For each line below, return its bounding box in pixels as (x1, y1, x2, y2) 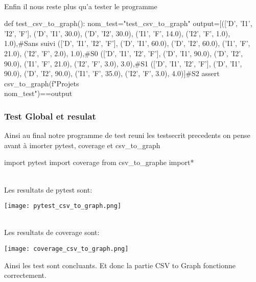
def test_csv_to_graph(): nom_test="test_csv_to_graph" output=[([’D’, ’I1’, (4, 18, 252, 29)
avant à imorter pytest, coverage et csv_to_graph (4, 139, 160, 150)
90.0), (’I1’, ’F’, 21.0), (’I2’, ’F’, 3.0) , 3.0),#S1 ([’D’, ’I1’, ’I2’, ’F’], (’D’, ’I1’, (4, 58, 242, 68)
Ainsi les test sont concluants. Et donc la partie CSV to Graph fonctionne (4, 260, 236, 270)
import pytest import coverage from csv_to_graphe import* (4, 157, 194, 168)
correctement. (4, 270, 46, 280)
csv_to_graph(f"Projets (4, 78, 79, 88)
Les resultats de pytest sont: (4, 184, 92, 195)
